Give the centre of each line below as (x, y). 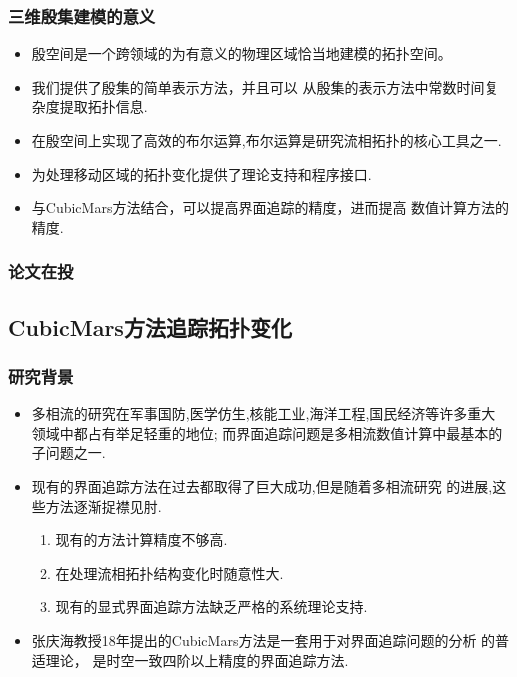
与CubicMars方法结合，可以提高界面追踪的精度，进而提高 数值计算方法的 (270, 207)
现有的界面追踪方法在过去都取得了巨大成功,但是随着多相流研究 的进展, (262, 486)
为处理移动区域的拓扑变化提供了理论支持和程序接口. (201, 173)
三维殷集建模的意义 (82, 15)
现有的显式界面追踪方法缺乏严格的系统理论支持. (211, 606)
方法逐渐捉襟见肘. (103, 505)
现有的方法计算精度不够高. (141, 539)
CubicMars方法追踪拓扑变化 (150, 326)
